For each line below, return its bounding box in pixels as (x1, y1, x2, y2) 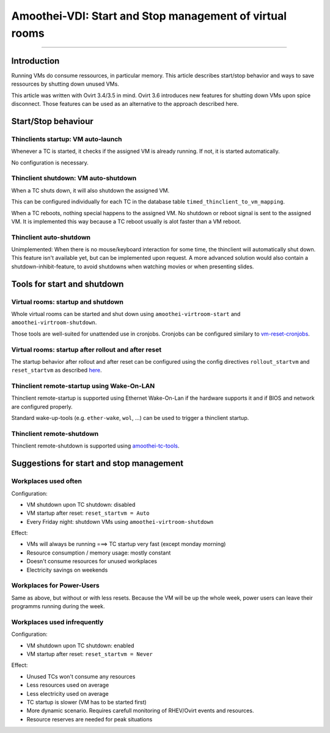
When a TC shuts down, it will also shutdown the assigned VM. (11, 186, 170, 194)
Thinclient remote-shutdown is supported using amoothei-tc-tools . (11, 442, 180, 449)
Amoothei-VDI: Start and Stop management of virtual (11, 9, 287, 23)
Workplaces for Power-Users (11, 581, 100, 590)
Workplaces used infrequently (11, 617, 104, 626)
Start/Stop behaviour (11, 116, 94, 127)
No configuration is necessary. (11, 159, 89, 166)
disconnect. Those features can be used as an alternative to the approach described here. (11, 100, 239, 108)
